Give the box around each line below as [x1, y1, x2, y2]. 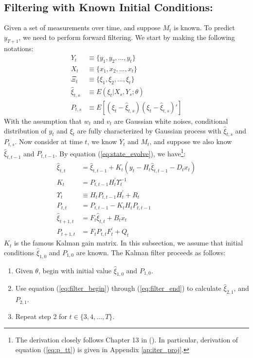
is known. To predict [173, 22, 235, 33]
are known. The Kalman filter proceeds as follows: [76, 247, 226, 257]
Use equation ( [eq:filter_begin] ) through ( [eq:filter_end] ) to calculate [15, 283, 221, 293]
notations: [4, 43, 34, 53]
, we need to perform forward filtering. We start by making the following [18, 32, 235, 42]
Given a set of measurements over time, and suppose [4, 22, 161, 33]
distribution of [4, 125, 47, 135]
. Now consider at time [15, 136, 83, 147]
